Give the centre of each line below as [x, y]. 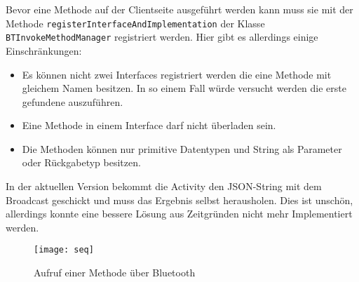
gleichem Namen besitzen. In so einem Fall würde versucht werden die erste [184, 88]
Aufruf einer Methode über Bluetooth [115, 273]
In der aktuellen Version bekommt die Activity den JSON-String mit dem [164, 186]
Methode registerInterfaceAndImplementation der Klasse [135, 23]
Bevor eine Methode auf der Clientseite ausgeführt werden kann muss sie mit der [179, 9]
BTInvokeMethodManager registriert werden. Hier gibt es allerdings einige [162, 37]
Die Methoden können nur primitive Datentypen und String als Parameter [182, 148]
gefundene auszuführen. [73, 101]
